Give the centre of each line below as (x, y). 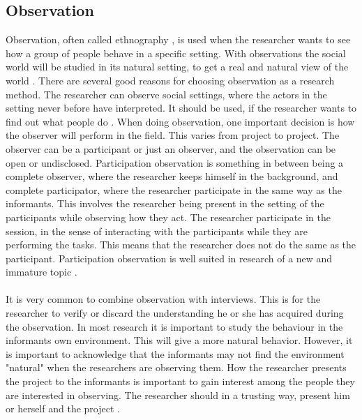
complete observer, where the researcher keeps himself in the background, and (172, 176)
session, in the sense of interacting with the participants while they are (157, 231)
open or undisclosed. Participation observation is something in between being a (175, 162)
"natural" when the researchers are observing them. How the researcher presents (176, 367)
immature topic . (42, 272)
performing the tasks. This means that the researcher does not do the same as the (181, 245)
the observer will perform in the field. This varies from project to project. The (173, 135)
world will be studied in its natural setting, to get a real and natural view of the (177, 67)
